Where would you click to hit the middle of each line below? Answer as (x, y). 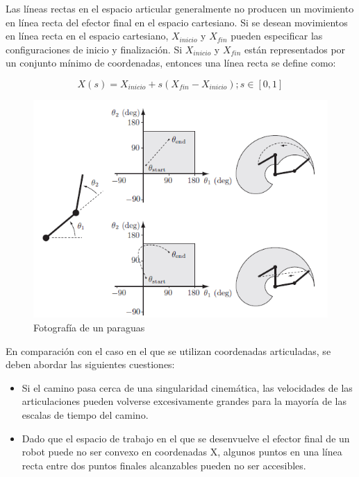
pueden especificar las (277, 36)
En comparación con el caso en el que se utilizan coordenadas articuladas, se (168, 350)
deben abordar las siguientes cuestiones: (90, 364)
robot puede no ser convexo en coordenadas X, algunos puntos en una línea (182, 452)
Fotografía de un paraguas (89, 327)
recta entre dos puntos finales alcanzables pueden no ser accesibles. (164, 465)
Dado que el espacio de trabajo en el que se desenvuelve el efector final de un (186, 438)
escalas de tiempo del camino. (85, 414)
